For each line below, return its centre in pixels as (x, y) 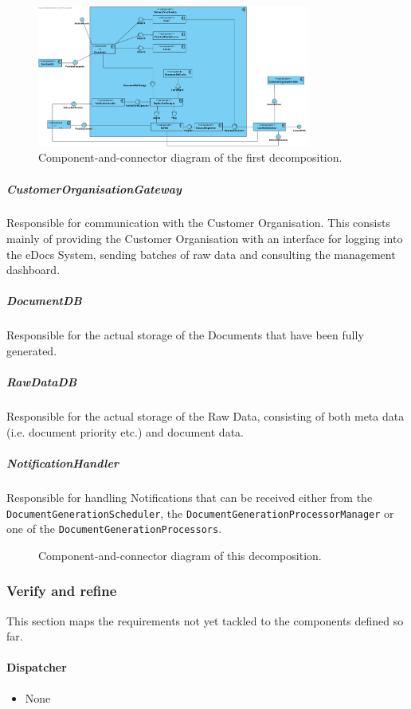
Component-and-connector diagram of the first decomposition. (190, 157)
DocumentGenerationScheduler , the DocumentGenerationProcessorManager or (200, 513)
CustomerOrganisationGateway (94, 188)
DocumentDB (44, 301)
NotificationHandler (63, 462)
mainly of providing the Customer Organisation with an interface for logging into (205, 239)
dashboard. (33, 270)
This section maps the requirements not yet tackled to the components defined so (205, 620)
